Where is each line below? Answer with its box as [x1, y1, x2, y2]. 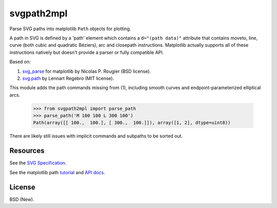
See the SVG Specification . [9, 160, 67, 166]
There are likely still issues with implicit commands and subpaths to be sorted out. [9, 133, 183, 139]
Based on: [9, 59, 31, 65]
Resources [9, 147, 45, 155]
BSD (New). [9, 196, 34, 202]
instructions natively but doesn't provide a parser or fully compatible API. [9, 49, 164, 55]
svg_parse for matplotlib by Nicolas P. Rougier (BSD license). [22, 68, 151, 74]
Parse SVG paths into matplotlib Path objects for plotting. [9, 26, 131, 32]
